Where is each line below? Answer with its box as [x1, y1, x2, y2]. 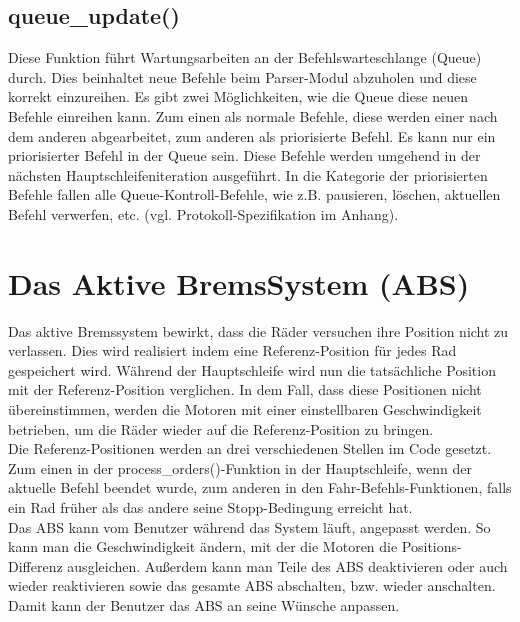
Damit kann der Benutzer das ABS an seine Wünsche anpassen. [8, 594, 400, 615]
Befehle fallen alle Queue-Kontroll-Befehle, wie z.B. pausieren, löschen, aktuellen [8, 184, 501, 205]
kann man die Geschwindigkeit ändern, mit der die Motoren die [8, 536, 398, 557]
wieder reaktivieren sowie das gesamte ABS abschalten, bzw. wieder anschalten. [8, 575, 496, 596]
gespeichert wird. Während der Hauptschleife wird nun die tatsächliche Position [8, 359, 496, 380]
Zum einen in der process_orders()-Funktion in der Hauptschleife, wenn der [8, 457, 472, 478]
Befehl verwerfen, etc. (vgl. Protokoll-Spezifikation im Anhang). [8, 203, 399, 224]
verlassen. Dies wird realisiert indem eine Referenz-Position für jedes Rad [8, 340, 457, 361]
